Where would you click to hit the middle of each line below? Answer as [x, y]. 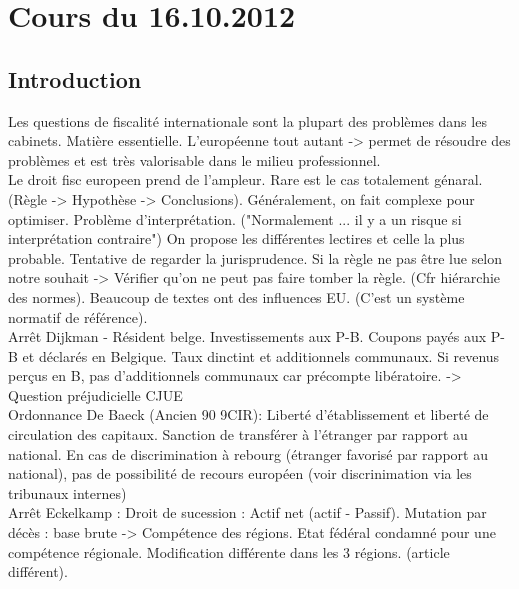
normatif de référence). [78, 316]
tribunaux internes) [67, 492]
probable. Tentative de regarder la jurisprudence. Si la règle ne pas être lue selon [255, 257]
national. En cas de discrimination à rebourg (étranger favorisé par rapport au [248, 453]
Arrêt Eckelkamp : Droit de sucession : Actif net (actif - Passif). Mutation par [247, 512]
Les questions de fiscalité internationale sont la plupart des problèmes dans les [247, 120]
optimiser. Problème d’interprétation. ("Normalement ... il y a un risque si [235, 218]
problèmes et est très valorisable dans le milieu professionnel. [194, 159]
